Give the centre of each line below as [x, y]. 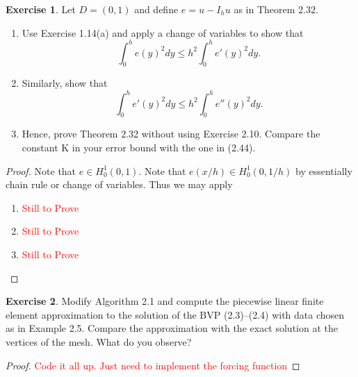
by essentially [324, 170]
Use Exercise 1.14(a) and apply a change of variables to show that [163, 32]
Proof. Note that [41, 170]
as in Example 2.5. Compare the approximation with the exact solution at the [172, 328]
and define [156, 9]
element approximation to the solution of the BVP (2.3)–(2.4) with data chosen [175, 314]
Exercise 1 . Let [41, 9]
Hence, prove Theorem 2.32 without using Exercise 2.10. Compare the [171, 134]
